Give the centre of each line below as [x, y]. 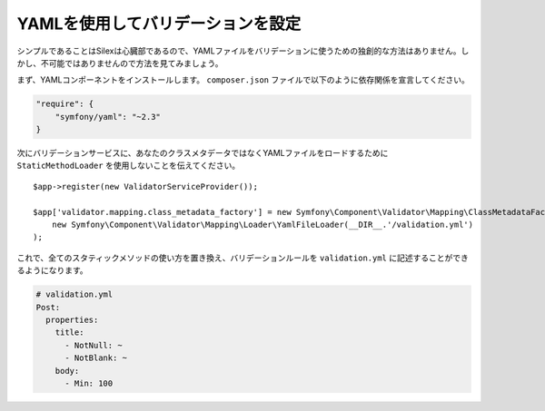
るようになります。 [52, 270]
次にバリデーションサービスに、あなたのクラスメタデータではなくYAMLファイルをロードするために [203, 153]
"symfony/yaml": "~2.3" [108, 117]
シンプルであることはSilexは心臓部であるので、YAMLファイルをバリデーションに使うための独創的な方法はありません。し [243, 51]
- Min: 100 [89, 383]
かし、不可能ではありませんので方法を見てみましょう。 [120, 63]
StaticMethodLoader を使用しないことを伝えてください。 [129, 166]
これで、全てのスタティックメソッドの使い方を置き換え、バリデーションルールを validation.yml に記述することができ [243, 258]
